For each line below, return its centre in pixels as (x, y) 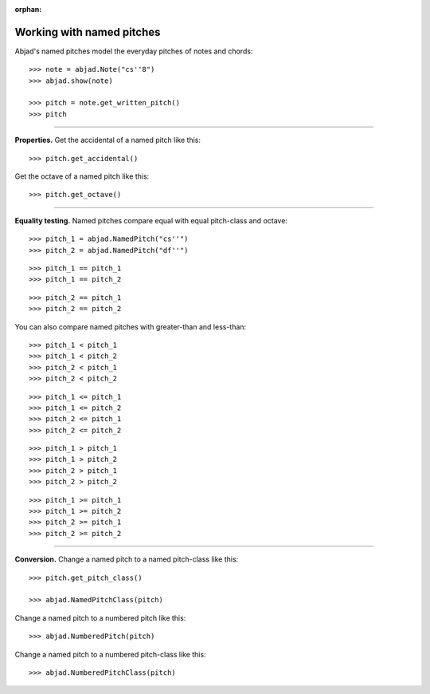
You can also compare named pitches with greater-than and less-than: (131, 326)
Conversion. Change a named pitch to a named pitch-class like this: (127, 559)
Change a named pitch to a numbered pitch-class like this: (110, 654)
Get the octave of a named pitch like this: (82, 176)
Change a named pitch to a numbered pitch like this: (100, 617)
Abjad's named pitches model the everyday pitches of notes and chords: (134, 51)
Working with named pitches (88, 32)
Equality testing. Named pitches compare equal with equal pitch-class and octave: (151, 220)
